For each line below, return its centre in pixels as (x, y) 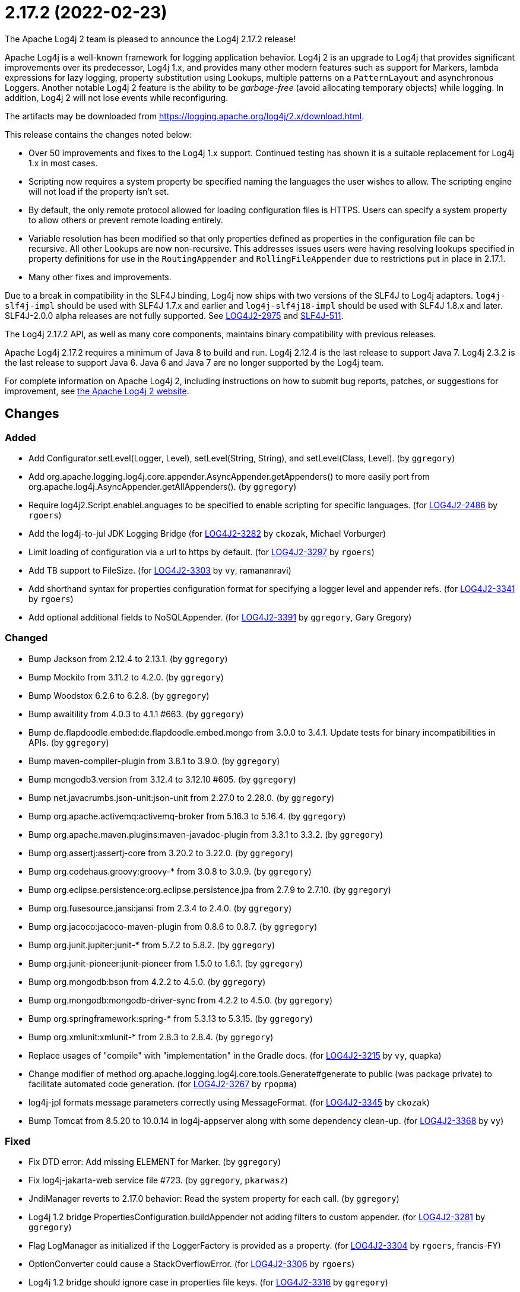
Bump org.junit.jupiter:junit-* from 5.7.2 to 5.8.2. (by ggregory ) (152, 945)
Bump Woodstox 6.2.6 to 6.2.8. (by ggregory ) (119, 695)
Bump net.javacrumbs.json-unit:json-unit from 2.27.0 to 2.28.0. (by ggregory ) (182, 797)
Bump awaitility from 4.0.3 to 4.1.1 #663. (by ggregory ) (136, 714)
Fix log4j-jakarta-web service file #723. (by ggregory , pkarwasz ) (158, 1180)
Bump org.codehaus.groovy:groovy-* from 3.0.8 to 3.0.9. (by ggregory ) (170, 871)
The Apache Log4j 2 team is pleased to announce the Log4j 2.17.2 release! (150, 39)
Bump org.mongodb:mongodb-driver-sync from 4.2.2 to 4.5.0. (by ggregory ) (181, 1000)
